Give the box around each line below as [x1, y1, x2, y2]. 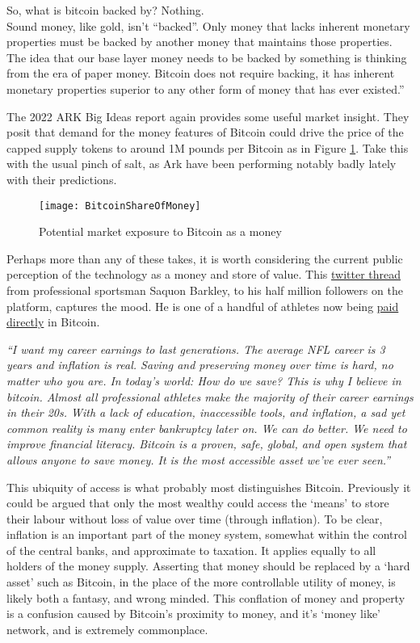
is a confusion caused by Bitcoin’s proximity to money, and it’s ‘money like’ [6, 605, 381, 622]
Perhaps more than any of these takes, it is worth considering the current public [6, 250, 403, 267]
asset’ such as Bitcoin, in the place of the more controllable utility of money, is [6, 574, 396, 590]
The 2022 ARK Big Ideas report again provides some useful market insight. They [6, 107, 409, 124]
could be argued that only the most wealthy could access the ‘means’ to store [6, 494, 389, 511]
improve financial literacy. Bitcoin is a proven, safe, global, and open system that [6, 435, 407, 452]
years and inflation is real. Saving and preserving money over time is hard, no [6, 356, 393, 373]
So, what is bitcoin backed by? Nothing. [6, 2, 204, 18]
